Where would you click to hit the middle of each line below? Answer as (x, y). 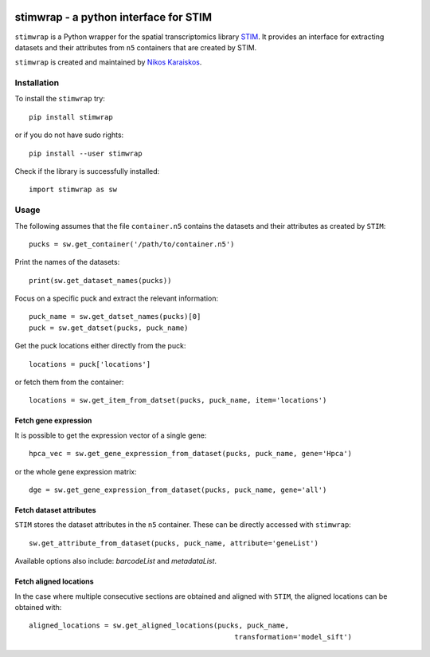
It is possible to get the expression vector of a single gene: (111, 435)
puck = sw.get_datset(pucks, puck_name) (109, 328)
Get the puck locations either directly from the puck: (100, 346)
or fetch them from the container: (69, 382)
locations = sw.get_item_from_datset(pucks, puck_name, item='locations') (178, 400)
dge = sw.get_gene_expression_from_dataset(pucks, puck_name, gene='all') (178, 490)
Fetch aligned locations (55, 581)
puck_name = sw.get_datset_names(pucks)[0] (115, 317)
